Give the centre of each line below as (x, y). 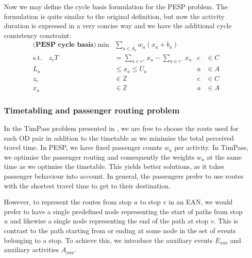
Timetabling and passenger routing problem (92, 110)
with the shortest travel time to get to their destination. (87, 185)
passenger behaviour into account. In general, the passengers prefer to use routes (124, 176)
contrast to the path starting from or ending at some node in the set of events (120, 230)
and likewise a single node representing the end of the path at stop (109, 221)
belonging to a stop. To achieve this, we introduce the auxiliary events (109, 240)
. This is (226, 221)
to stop (151, 202)
